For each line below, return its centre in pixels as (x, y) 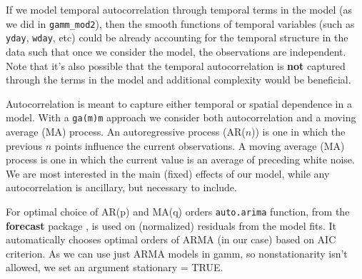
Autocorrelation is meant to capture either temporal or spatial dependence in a (179, 103)
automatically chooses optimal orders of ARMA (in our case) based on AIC (171, 239)
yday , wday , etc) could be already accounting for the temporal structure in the (177, 37)
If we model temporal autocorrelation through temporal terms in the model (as (179, 9)
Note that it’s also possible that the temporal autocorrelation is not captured (176, 65)
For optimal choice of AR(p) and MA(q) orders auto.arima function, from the (178, 211)
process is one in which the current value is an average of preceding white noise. (180, 159)
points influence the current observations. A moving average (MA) (200, 145)
